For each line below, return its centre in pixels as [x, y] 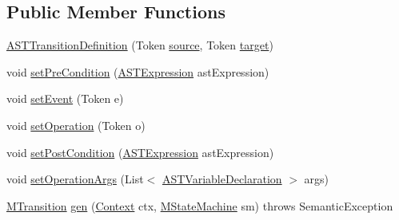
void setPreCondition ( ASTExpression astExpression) [138, 71]
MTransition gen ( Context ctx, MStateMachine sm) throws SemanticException [200, 205]
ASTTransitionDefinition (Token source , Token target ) [140, 45]
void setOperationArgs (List [75, 179]
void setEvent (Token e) [65, 98]
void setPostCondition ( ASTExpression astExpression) [140, 152]
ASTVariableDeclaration [222, 179]
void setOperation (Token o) [76, 125]
